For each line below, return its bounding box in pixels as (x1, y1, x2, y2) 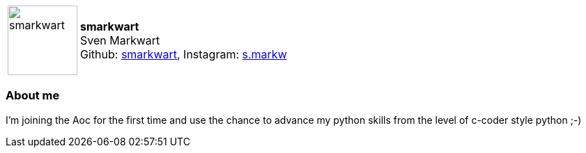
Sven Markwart (80, 33, 160, 47)
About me (6, 88, 60, 103)
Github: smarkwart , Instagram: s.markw (80, 47, 287, 61)
